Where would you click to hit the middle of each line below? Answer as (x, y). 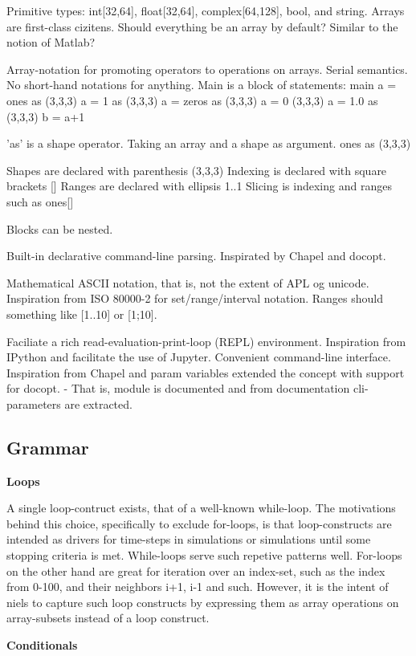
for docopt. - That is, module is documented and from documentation (178, 388)
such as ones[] (40, 201)
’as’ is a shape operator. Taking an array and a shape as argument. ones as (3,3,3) (209, 143)
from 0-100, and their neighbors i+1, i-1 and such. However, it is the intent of (198, 587)
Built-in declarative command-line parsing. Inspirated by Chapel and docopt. (196, 256)
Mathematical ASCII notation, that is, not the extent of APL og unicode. (188, 282)
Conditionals (42, 645)
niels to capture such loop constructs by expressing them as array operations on (203, 602)
